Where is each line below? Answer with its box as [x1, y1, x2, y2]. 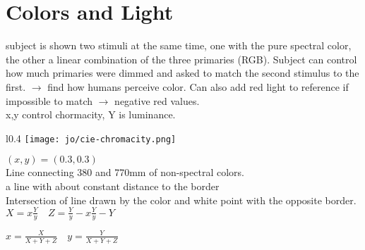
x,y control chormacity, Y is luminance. [6, 107, 176, 122]
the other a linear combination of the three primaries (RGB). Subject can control [6, 51, 357, 66]
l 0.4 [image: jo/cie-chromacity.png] [6, 130, 176, 145]
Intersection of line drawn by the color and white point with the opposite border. [6, 192, 357, 207]
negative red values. [114, 93, 200, 108]
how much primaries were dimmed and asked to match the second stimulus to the [6, 65, 359, 80]
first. [6, 79, 26, 94]
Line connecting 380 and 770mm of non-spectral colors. [6, 165, 244, 180]
